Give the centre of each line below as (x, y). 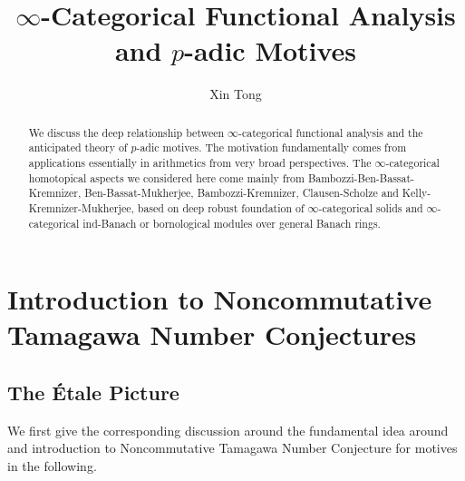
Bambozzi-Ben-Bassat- (361, 177)
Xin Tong (236, 94)
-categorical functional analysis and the (330, 132)
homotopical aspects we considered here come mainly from (166, 177)
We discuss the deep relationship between (126, 132)
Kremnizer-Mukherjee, (81, 207)
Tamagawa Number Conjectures (212, 334)
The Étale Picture (93, 393)
